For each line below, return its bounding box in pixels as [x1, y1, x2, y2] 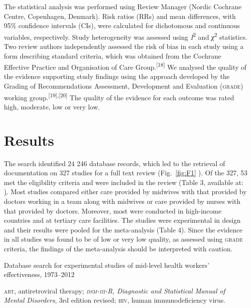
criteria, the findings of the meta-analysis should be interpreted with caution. [4, 243, 233, 253]
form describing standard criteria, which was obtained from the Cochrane [4, 50, 221, 61]
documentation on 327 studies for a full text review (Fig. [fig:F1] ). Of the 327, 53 [4, 168, 248, 178]
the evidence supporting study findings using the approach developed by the [4, 71, 230, 81]
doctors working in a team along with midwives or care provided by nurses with [4, 196, 240, 206]
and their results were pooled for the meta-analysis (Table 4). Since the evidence [4, 224, 243, 234]
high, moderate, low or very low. [4, 101, 100, 111]
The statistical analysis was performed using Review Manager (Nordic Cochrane [4, 1, 242, 11]
